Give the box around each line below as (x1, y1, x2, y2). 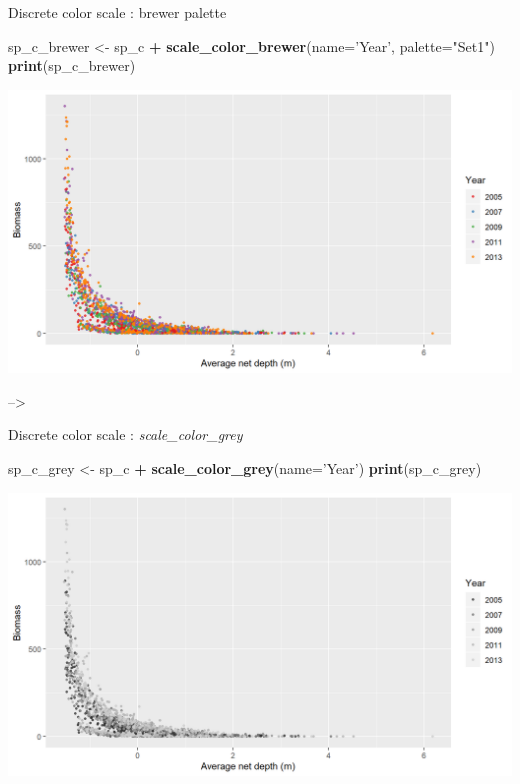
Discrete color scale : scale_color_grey (8, 424, 243, 445)
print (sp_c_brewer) (8, 55, 136, 76)
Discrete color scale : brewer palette (8, 2, 227, 22)
